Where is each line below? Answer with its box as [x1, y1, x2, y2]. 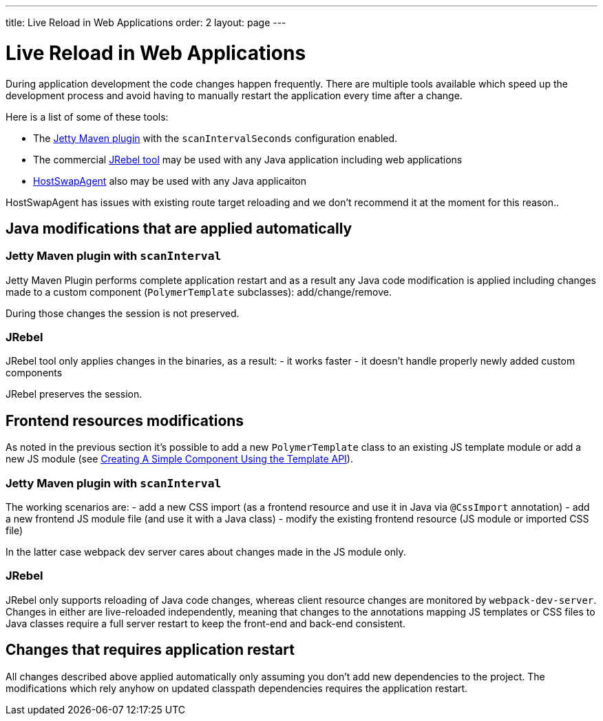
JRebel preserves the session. [6, 388, 142, 400]
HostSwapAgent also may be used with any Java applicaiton [33, 174, 306, 187]
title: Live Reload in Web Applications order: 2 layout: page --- [6, 17, 286, 28]
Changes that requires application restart [6, 641, 295, 659]
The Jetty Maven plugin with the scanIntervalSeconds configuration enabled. [33, 132, 398, 144]
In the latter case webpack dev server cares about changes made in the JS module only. [6, 546, 406, 558]
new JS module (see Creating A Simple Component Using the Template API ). [6, 453, 353, 465]
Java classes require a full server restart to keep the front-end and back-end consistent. [6, 617, 405, 629]
